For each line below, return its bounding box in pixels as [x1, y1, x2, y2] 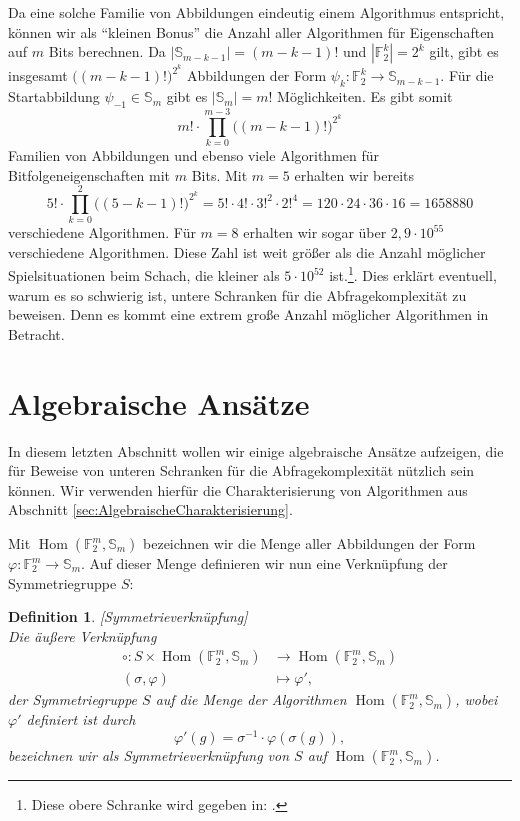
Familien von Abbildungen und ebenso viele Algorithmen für [8, 144, 380, 165]
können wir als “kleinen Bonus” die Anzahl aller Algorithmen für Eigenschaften [8, 21, 495, 42]
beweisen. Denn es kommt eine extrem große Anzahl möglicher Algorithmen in [8, 304, 489, 325]
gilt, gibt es [429, 41, 499, 62]
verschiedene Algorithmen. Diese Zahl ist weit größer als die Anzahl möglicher [8, 241, 486, 262]
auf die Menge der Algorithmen [155, 689, 347, 710]
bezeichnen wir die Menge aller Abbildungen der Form [143, 533, 476, 553]
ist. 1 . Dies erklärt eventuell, [329, 262, 497, 286]
